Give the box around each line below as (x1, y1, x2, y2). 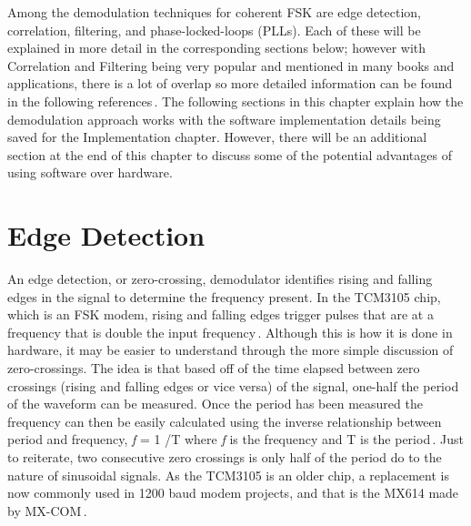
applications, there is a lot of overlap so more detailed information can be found (7, 74, 453, 93)
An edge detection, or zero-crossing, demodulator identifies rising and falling (7, 269, 433, 288)
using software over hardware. (7, 163, 173, 182)
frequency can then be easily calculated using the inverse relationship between (7, 411, 442, 430)
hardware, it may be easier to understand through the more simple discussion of (7, 340, 454, 359)
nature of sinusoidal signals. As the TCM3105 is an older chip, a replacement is (7, 465, 449, 484)
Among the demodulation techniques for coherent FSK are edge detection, (7, 3, 421, 21)
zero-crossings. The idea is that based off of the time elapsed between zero (7, 359, 420, 378)
